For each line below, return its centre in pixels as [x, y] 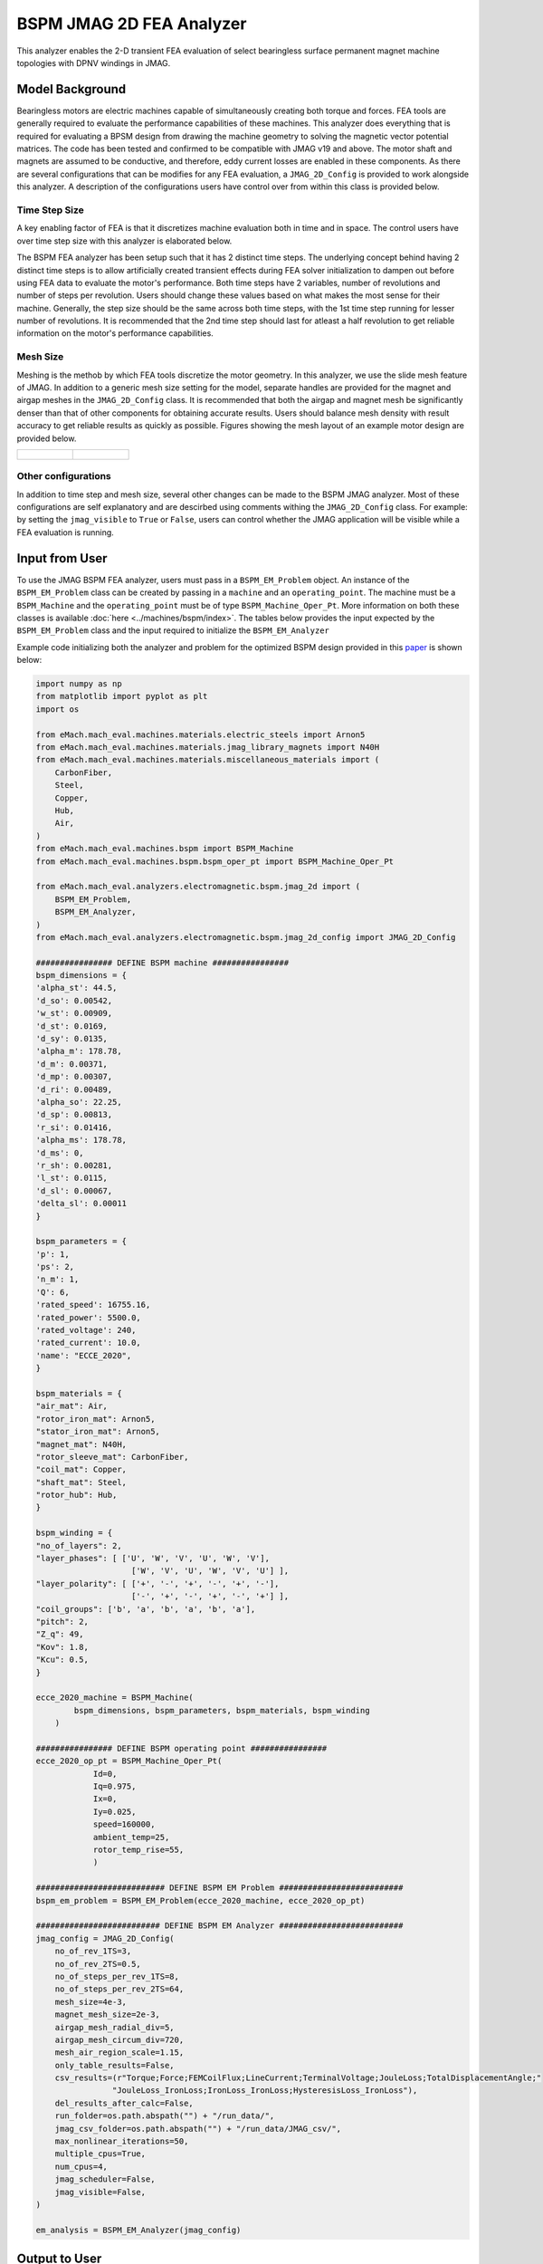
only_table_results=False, [115, 2065]
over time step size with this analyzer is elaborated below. [124, 241]
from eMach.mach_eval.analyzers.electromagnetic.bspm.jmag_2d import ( [198, 887]
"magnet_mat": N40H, [81, 1444]
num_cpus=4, [81, 2166]
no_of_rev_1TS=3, [93, 1951]
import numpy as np [79, 684]
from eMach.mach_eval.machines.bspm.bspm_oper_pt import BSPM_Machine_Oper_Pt [214, 861]
